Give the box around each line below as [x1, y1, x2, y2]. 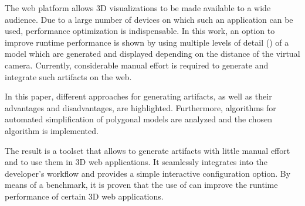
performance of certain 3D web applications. [5, 190, 164, 202]
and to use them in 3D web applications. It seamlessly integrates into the [5, 156, 267, 168]
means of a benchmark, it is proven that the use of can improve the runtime [5, 178, 278, 191]
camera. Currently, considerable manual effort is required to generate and [5, 59, 269, 71]
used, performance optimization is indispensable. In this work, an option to [5, 25, 275, 37]
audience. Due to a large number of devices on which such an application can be [5, 13, 293, 25]
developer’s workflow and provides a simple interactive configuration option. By [5, 167, 291, 179]
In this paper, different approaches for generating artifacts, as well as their [5, 90, 272, 102]
